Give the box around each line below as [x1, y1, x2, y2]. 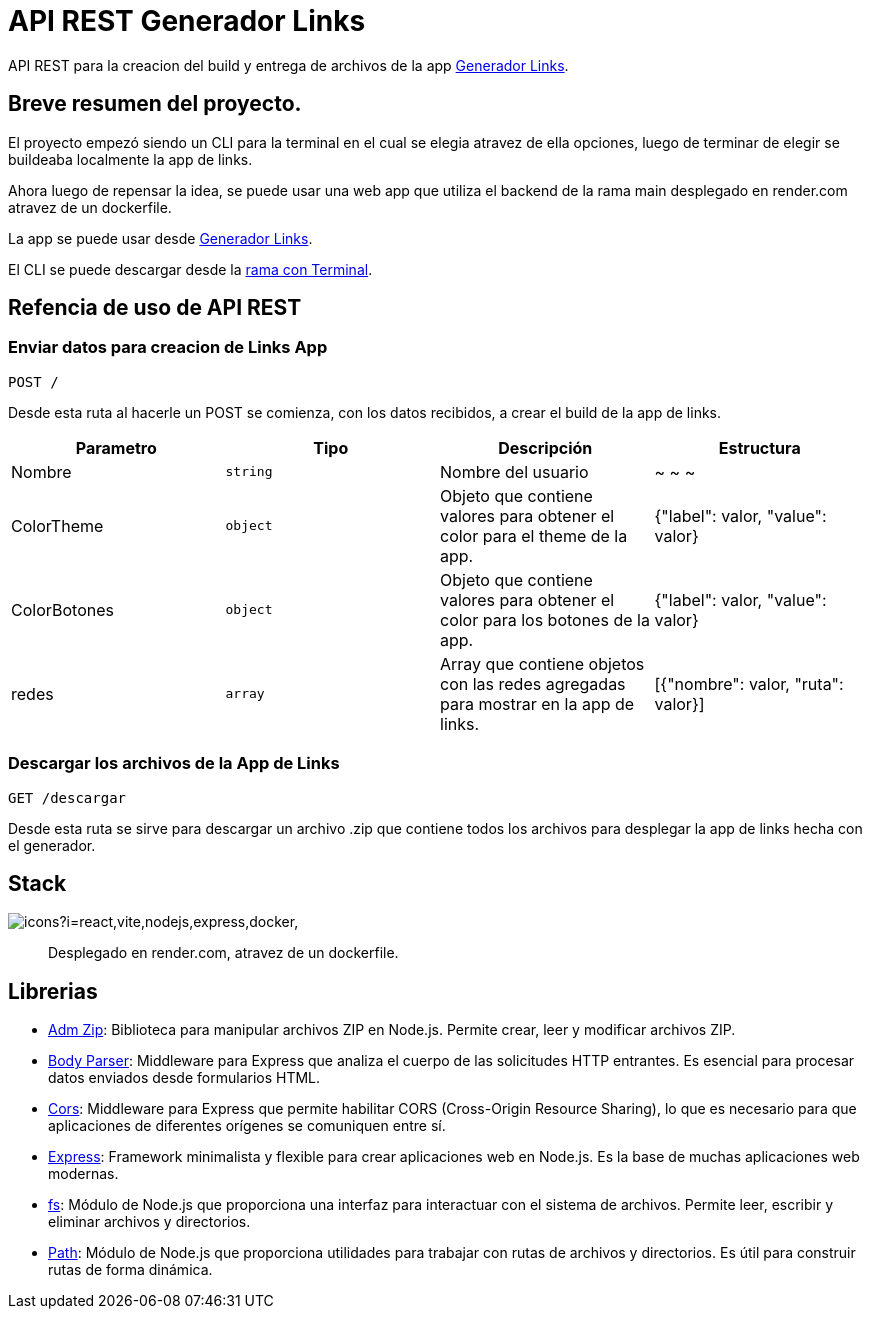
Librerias [8, 978, 98, 1004]
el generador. [8, 836, 96, 854]
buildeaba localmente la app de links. [8, 150, 253, 168]
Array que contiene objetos [440, 653, 645, 674]
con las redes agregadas [440, 673, 626, 694]
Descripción [498, 437, 593, 458]
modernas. [48, 1165, 119, 1183]
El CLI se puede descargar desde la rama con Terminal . [8, 260, 373, 278]
